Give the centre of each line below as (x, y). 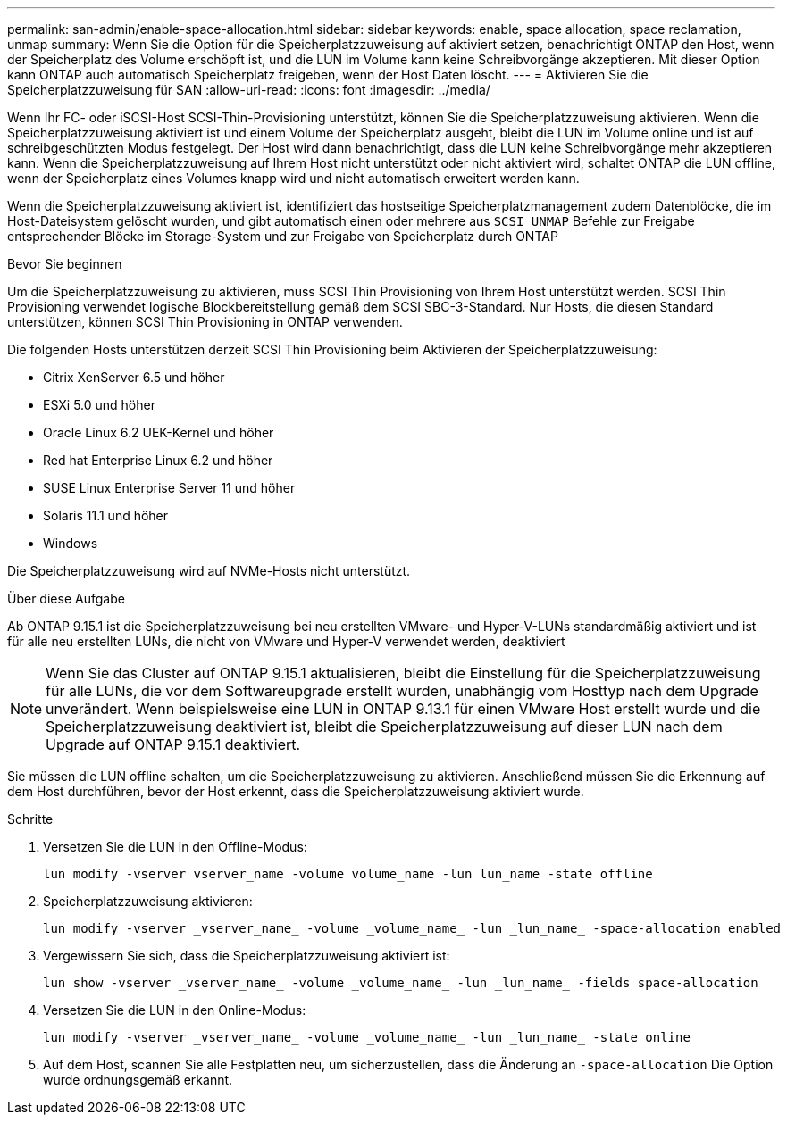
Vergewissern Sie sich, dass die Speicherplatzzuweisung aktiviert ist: (247, 956)
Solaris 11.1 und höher (106, 515)
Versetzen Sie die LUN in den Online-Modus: (175, 1010)
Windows (71, 543)
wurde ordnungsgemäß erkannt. (138, 1080)
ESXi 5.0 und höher (99, 405)
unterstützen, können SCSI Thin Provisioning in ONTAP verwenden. (205, 322)
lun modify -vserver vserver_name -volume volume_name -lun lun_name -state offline (348, 874)
